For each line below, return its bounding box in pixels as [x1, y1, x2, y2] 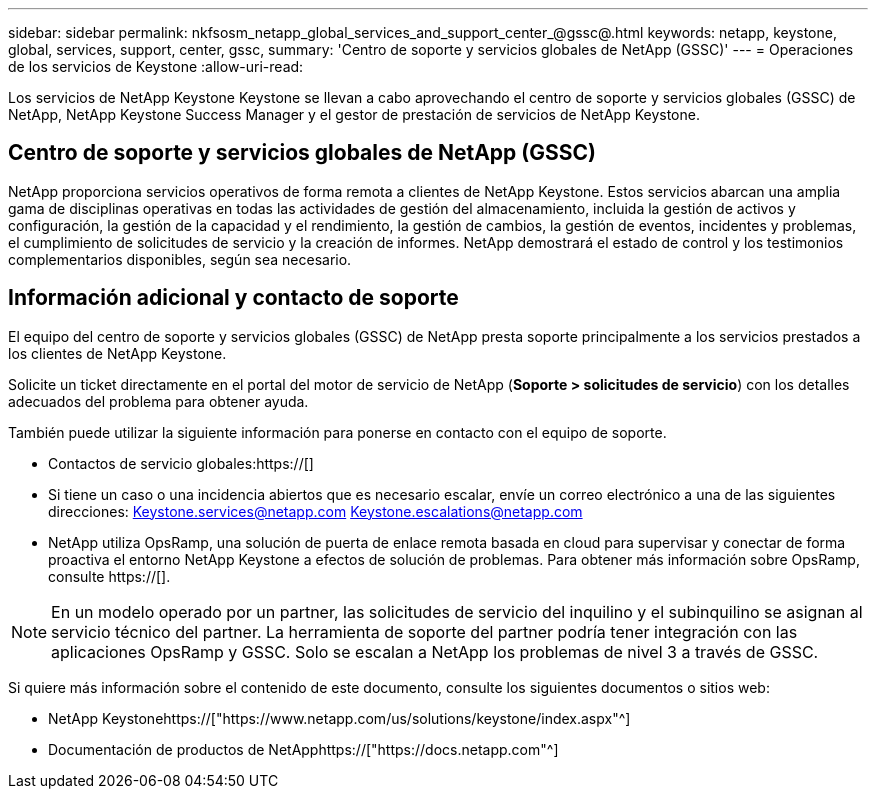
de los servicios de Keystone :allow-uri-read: [8, 58, 304, 75]
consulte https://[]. [48, 567, 171, 585]
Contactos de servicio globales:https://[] [48, 454, 314, 472]
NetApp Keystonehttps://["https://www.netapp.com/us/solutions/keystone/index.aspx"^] [48, 709, 631, 727]
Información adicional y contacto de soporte [8, 285, 459, 311]
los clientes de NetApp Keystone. [8, 344, 227, 362]
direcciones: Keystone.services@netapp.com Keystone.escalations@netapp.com [48, 502, 583, 520]
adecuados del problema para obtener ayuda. [8, 392, 309, 410]
